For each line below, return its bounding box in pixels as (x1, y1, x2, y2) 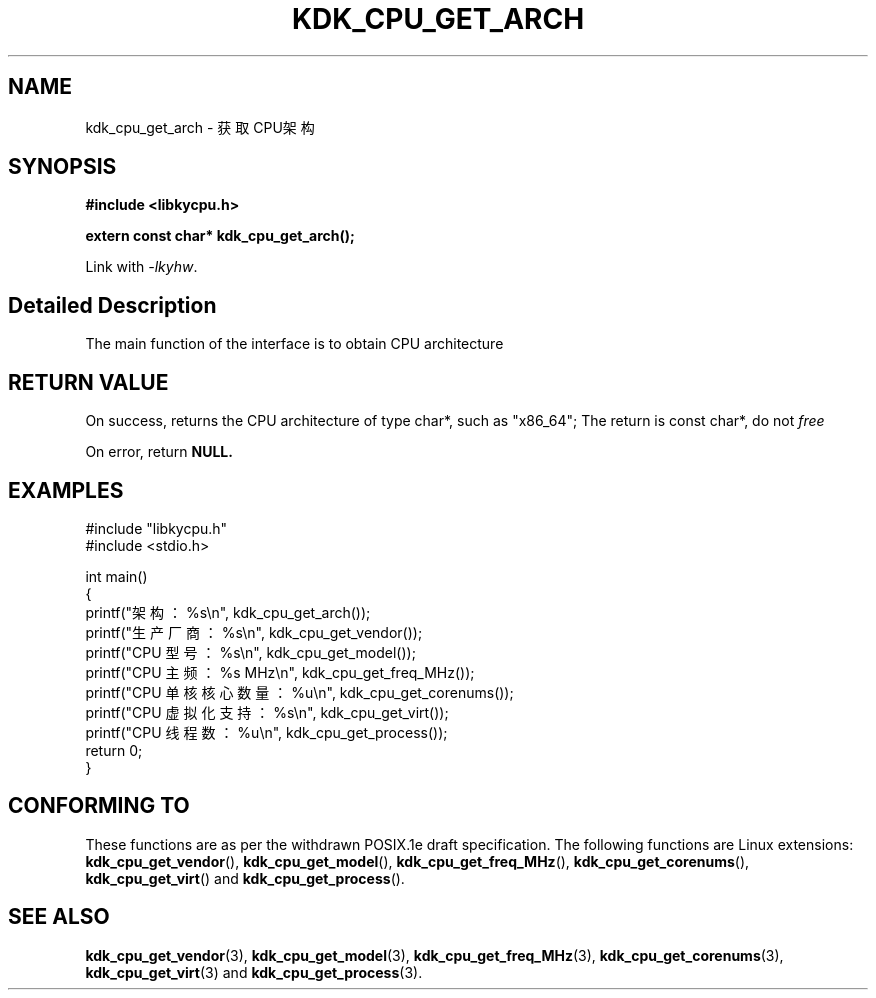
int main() (85, 567, 148, 585)
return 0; (85, 741, 143, 759)
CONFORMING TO (8, 793, 190, 819)
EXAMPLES (8, 477, 124, 503)
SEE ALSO (8, 904, 110, 930)
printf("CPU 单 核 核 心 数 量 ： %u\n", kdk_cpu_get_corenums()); (85, 683, 514, 701)
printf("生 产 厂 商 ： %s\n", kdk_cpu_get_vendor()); (85, 623, 423, 641)
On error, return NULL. (85, 443, 233, 461)
